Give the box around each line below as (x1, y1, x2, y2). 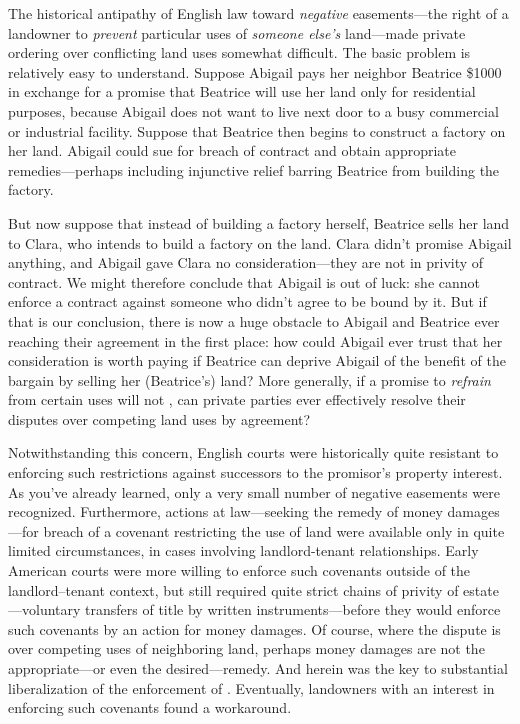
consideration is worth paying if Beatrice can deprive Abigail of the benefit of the (8, 350, 506, 371)
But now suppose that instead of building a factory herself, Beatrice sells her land (8, 212, 510, 233)
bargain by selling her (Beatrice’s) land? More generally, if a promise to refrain (8, 369, 491, 390)
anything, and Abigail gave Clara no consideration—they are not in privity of (8, 252, 484, 273)
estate (463, 579, 499, 600)
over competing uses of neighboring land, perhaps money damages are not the (8, 638, 485, 659)
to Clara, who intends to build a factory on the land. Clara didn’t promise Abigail (8, 232, 512, 253)
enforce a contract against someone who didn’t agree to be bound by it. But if (8, 291, 487, 312)
